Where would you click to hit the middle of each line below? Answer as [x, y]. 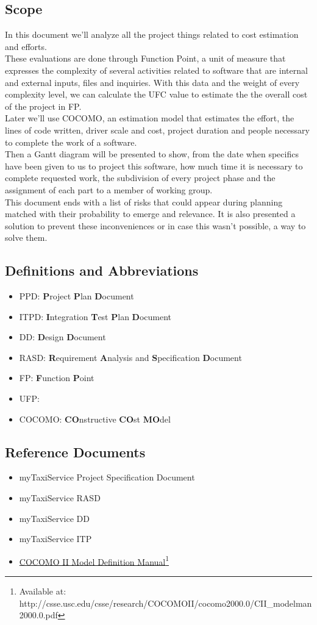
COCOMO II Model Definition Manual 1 [94, 560]
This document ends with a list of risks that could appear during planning [144, 202]
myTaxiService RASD [60, 498]
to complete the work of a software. [71, 142]
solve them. [26, 237]
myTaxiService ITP [55, 539]
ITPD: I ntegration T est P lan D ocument [95, 316]
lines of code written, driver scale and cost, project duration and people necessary [157, 130]
